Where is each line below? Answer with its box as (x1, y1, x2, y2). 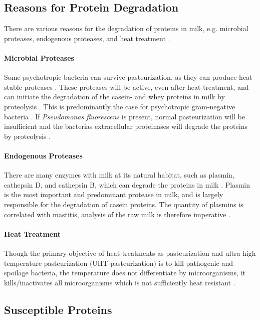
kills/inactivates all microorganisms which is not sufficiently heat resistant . (4, 277, 235, 287)
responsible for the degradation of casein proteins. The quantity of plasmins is (4, 199, 243, 209)
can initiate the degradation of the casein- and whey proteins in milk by (4, 91, 225, 102)
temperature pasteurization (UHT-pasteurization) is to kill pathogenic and (4, 257, 233, 268)
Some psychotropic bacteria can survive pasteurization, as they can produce (4, 72, 237, 82)
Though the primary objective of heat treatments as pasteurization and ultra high (4, 247, 256, 258)
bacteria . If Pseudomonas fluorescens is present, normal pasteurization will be (4, 111, 245, 121)
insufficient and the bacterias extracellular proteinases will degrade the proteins (4, 121, 247, 131)
